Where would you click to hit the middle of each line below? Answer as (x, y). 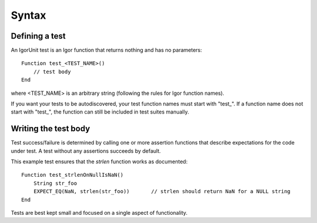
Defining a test (38, 36)
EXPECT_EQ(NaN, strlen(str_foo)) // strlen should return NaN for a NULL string (162, 191)
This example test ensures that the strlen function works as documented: (99, 162)
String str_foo (55, 183)
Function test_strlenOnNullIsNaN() (72, 175)
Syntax (28, 15)
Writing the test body (50, 129)
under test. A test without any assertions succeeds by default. (86, 151)
